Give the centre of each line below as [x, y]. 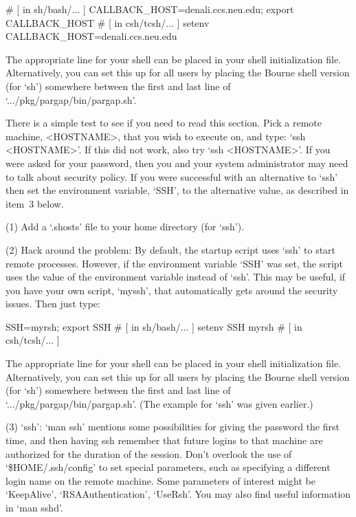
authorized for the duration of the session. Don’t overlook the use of [149, 453]
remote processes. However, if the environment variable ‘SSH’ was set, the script [175, 263]
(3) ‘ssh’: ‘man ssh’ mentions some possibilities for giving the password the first [173, 427]
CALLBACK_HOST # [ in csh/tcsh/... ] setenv [108, 22]
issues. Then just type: [53, 304]
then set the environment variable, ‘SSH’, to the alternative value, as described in [177, 190]
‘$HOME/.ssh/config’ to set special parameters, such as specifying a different [168, 467]
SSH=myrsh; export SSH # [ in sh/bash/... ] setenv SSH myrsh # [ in [154, 326]
